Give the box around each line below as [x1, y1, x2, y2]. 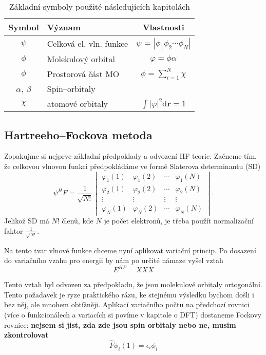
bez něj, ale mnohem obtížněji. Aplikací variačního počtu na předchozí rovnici [4, 299, 250, 310]
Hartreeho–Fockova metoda [4, 126, 153, 142]
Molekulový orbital [47, 53, 115, 65]
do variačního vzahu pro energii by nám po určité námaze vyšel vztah [4, 255, 223, 266]
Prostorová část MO [47, 68, 120, 80]
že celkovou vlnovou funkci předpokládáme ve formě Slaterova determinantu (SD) [4, 160, 261, 171]
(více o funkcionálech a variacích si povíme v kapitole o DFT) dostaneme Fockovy [4, 309, 262, 320]
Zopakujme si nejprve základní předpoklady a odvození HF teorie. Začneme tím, [4, 151, 257, 161]
